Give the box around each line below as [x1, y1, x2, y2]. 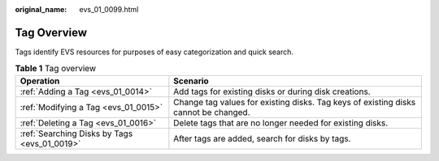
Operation [20, 75, 60, 87]
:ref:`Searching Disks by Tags [20, 128, 133, 139]
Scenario [173, 75, 209, 87]
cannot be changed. [173, 106, 250, 117]
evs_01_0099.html [79, 5, 139, 14]
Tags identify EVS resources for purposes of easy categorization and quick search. [15, 47, 294, 57]
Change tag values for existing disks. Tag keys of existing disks [173, 96, 416, 108]
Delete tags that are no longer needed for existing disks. [173, 117, 389, 129]
